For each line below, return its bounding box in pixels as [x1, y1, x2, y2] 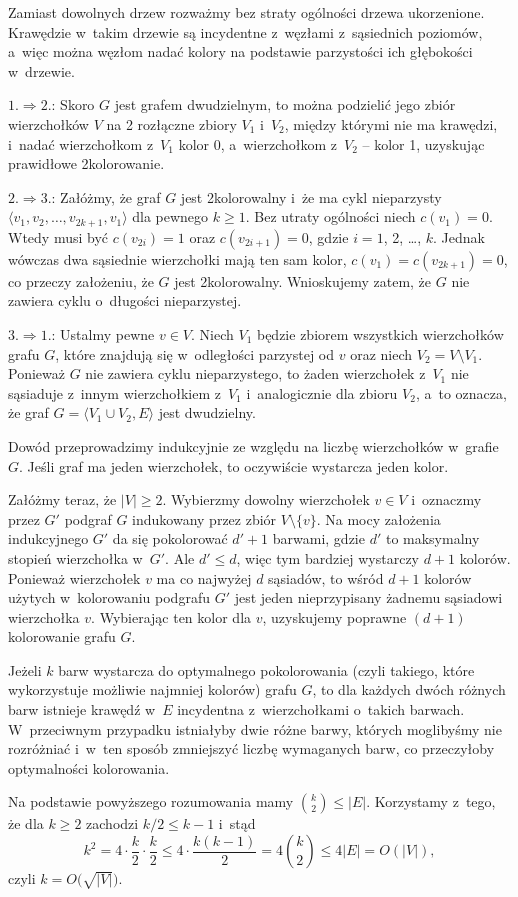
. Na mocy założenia [316, 508, 441, 529]
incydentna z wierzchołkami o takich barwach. [177, 699, 465, 720]
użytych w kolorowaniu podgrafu [8, 587, 210, 608]
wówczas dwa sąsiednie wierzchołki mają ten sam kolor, [8, 248, 347, 269]
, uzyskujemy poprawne [262, 606, 407, 627]
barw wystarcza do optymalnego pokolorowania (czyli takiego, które [58, 659, 475, 680]
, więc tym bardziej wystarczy [236, 547, 420, 568]
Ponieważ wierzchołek [8, 567, 141, 588]
